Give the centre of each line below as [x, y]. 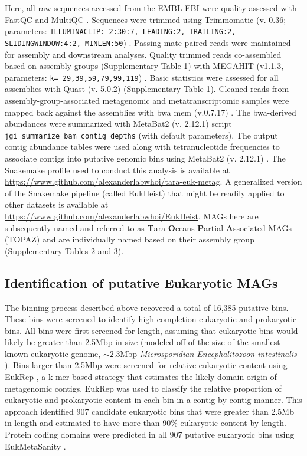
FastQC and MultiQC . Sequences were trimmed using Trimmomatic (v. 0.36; [146, 19]
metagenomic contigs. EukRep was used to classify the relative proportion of [143, 388]
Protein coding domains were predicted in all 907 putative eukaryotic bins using [150, 434]
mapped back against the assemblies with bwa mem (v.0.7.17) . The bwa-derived [151, 112]
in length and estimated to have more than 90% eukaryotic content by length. [146, 423]
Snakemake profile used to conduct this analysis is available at [117, 170]
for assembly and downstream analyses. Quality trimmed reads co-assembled [143, 54]
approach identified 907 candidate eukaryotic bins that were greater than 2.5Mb [149, 411]
